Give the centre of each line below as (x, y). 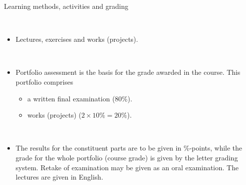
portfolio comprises (44, 81)
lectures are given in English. (59, 177)
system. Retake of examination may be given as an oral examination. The (127, 167)
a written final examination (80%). (80, 98)
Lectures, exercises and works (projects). (77, 39)
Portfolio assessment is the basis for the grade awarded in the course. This (128, 72)
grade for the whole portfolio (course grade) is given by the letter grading (127, 157)
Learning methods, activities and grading (66, 6)
